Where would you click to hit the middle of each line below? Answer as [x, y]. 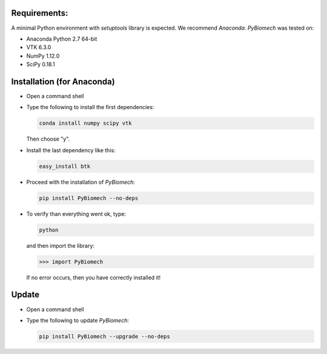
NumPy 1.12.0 [43, 56]
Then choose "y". [48, 139]
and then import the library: [61, 245]
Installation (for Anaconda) [63, 82]
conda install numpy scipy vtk [86, 123]
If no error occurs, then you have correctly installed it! [94, 277]
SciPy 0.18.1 [41, 64]
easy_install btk [65, 166]
